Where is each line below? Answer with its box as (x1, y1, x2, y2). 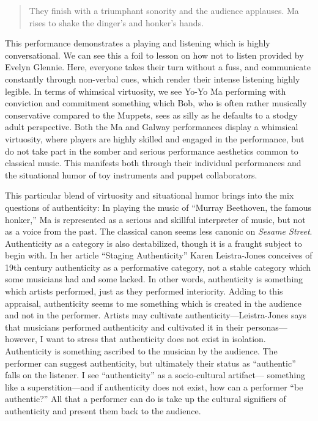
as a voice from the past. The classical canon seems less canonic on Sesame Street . (5, 225, 312, 238)
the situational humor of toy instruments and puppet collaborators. (5, 168, 257, 181)
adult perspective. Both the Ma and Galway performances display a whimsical (5, 120, 298, 133)
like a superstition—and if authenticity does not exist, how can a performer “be (5, 380, 303, 393)
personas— (246, 320, 287, 333)
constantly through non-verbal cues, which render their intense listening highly (5, 72, 300, 85)
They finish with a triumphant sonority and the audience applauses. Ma (29, 4, 299, 16)
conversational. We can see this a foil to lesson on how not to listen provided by (5, 48, 304, 61)
